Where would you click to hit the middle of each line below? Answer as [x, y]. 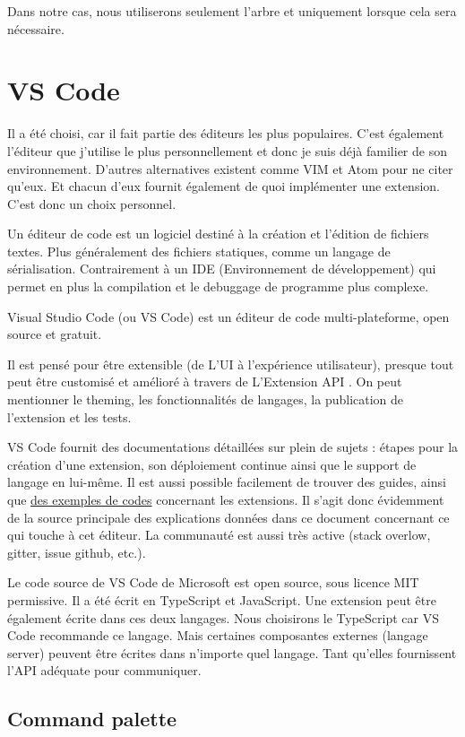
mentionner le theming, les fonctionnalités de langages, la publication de [206, 399]
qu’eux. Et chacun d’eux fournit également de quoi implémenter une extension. [224, 186]
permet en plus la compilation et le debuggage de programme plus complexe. [218, 286]
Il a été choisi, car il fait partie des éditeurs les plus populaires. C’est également [226, 133]
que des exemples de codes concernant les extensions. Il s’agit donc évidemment [226, 499]
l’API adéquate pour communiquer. [104, 670]
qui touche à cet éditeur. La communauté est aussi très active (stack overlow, [219, 535]
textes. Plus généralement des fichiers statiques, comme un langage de [199, 251]
